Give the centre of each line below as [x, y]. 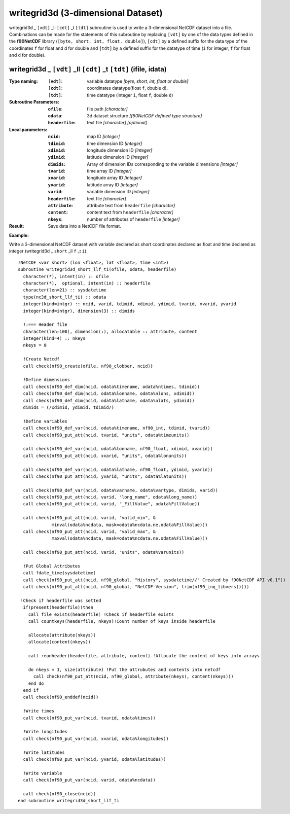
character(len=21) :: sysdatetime [65, 290]
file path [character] [107, 109]
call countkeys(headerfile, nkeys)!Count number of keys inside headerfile [122, 621]
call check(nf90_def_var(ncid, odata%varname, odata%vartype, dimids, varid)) [121, 490]
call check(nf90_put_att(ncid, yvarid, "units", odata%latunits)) [105, 476]
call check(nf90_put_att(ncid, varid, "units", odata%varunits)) [104, 552]
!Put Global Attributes [52, 566]
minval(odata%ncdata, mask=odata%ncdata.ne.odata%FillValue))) [130, 525]
